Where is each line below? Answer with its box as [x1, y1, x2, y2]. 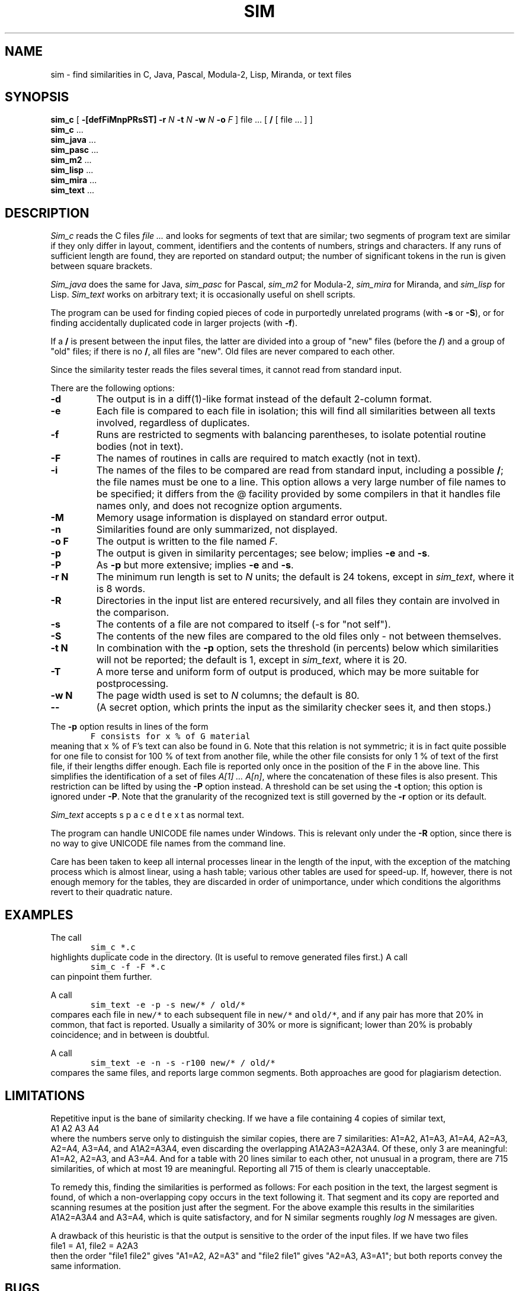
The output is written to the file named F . [96, 535, 278, 548]
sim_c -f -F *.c [90, 962, 166, 972]
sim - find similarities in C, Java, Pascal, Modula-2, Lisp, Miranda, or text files [50, 69, 352, 79]
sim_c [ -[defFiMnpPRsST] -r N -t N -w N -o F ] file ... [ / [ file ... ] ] [50, 114, 313, 125]
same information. [50, 1260, 121, 1271]
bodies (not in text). [96, 440, 184, 453]
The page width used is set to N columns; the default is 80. [96, 689, 360, 702]
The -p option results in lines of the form [50, 721, 209, 732]
